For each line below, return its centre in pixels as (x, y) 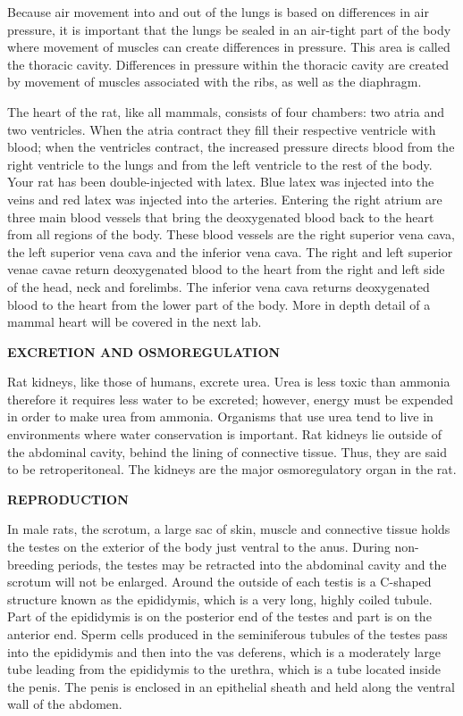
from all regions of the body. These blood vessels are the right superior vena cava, (231, 234)
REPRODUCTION (68, 499)
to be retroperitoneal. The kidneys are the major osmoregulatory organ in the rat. (232, 469)
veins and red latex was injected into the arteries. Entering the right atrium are (225, 199)
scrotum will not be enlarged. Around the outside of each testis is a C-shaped (219, 582)
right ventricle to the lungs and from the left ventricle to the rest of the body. (220, 164)
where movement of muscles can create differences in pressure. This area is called (229, 47)
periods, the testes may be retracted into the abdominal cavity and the (252, 564)
